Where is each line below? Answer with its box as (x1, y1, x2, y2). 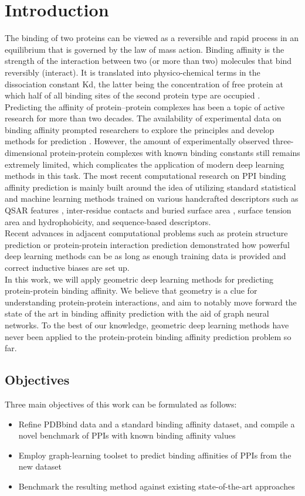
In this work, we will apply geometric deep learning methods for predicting (5, 273, 274, 285)
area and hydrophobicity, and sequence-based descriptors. (5, 215, 211, 227)
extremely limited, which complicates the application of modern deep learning (5, 158, 284, 170)
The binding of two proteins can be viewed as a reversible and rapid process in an (5, 32, 299, 44)
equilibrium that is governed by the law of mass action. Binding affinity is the (5, 43, 284, 55)
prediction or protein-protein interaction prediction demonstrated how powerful (5, 238, 290, 250)
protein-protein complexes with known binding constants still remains (50, 147, 300, 159)
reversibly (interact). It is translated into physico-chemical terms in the (5, 66, 260, 78)
